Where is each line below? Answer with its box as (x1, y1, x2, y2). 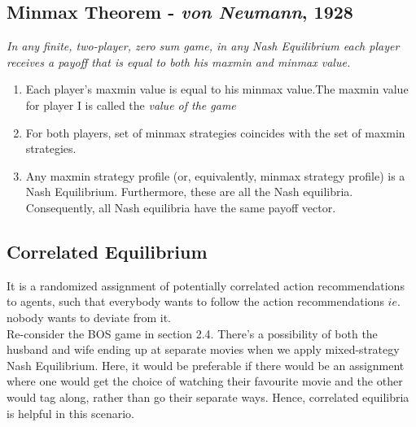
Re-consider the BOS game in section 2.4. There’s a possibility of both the (7, 325, 378, 342)
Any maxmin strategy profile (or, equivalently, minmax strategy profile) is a (25, 167, 405, 184)
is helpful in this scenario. (7, 404, 135, 421)
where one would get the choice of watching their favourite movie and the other (7, 373, 403, 390)
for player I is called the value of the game (25, 96, 236, 113)
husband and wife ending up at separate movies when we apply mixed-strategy (7, 341, 400, 358)
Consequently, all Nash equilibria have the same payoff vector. (25, 198, 336, 216)
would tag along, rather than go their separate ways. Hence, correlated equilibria (7, 388, 409, 405)
